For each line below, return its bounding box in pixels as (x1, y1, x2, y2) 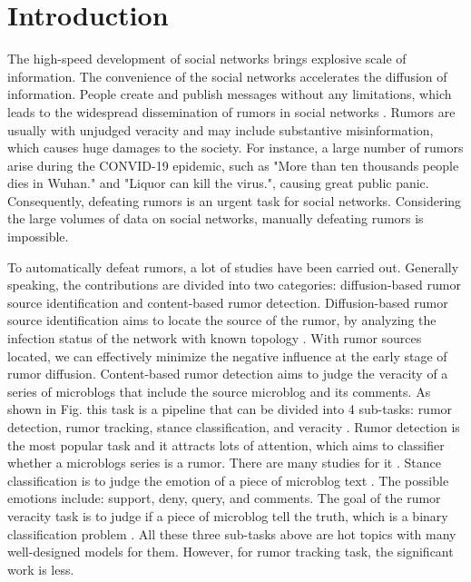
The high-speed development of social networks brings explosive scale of (7, 49, 407, 68)
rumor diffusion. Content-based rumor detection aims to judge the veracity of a (7, 364, 448, 383)
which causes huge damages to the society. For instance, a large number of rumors (7, 138, 464, 157)
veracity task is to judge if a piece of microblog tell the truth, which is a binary (7, 506, 448, 525)
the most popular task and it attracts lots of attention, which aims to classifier (7, 435, 445, 454)
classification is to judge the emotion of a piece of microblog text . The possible (7, 470, 449, 489)
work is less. (7, 559, 74, 578)
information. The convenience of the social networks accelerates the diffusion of (7, 66, 447, 85)
